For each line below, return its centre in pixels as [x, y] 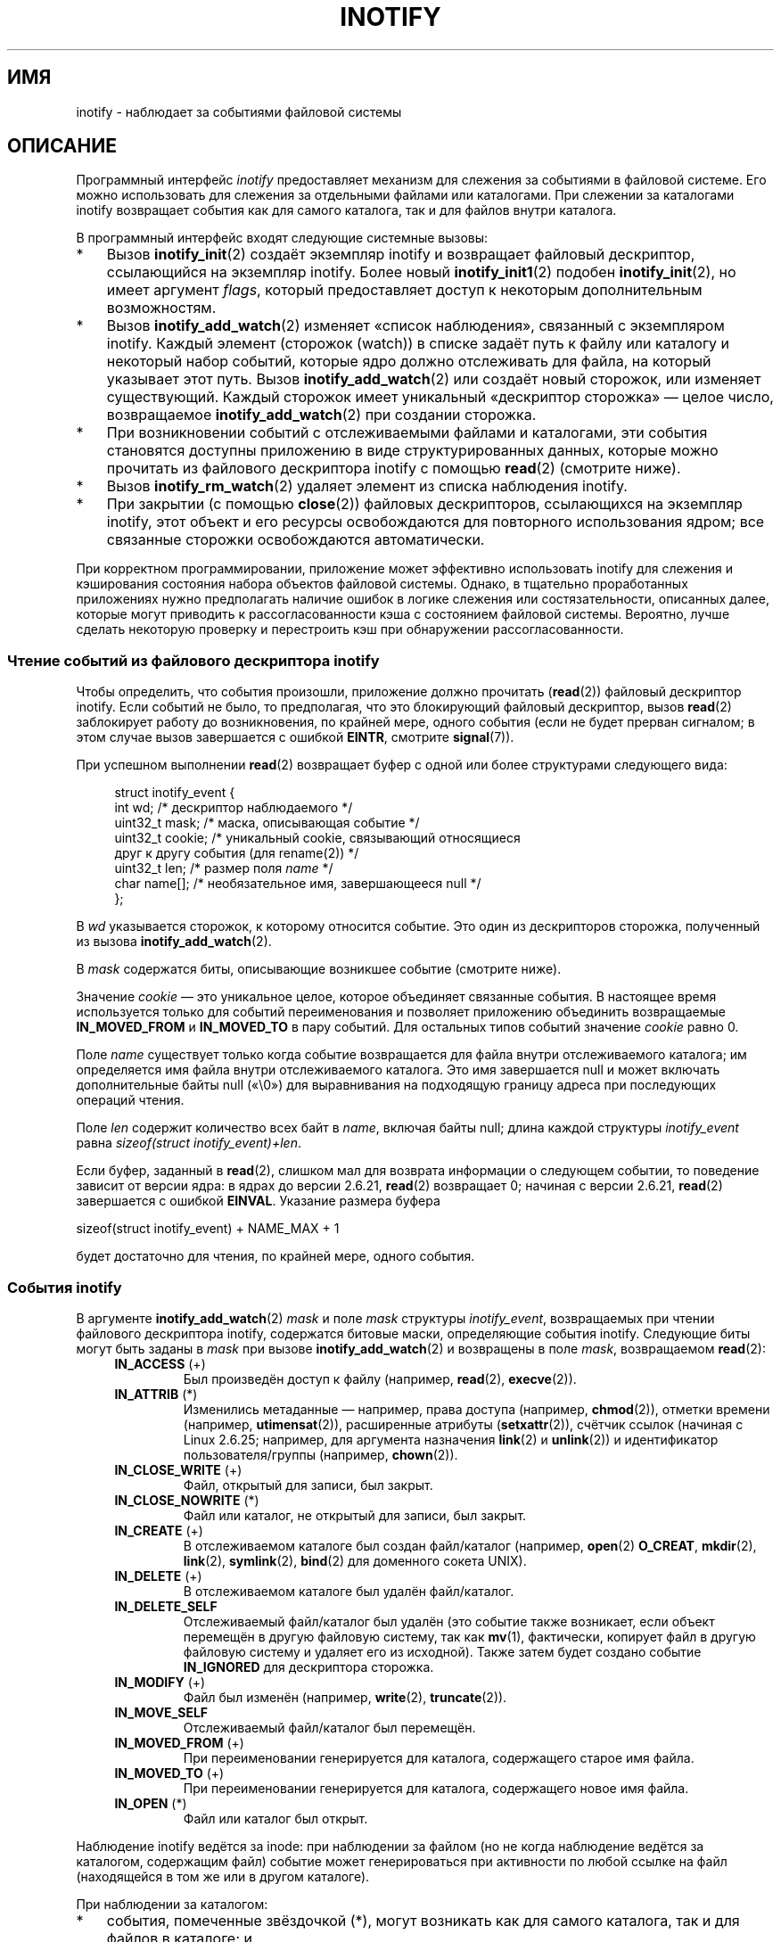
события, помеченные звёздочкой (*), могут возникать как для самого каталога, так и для [423, 1920]
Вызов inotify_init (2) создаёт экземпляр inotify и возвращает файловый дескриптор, [401, 255]
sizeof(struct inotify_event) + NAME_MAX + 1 [208, 1229]
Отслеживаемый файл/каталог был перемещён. [329, 1727]
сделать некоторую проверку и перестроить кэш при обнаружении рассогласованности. [350, 630]
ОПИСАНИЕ [62, 146]
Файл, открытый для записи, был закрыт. [308, 1485]
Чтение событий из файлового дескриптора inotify [193, 660]
